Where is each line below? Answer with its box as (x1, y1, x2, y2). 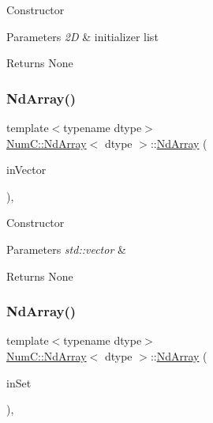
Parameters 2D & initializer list (6, 28, 159, 44)
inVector (6, 161, 47, 178)
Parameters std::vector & (6, 240, 126, 257)
